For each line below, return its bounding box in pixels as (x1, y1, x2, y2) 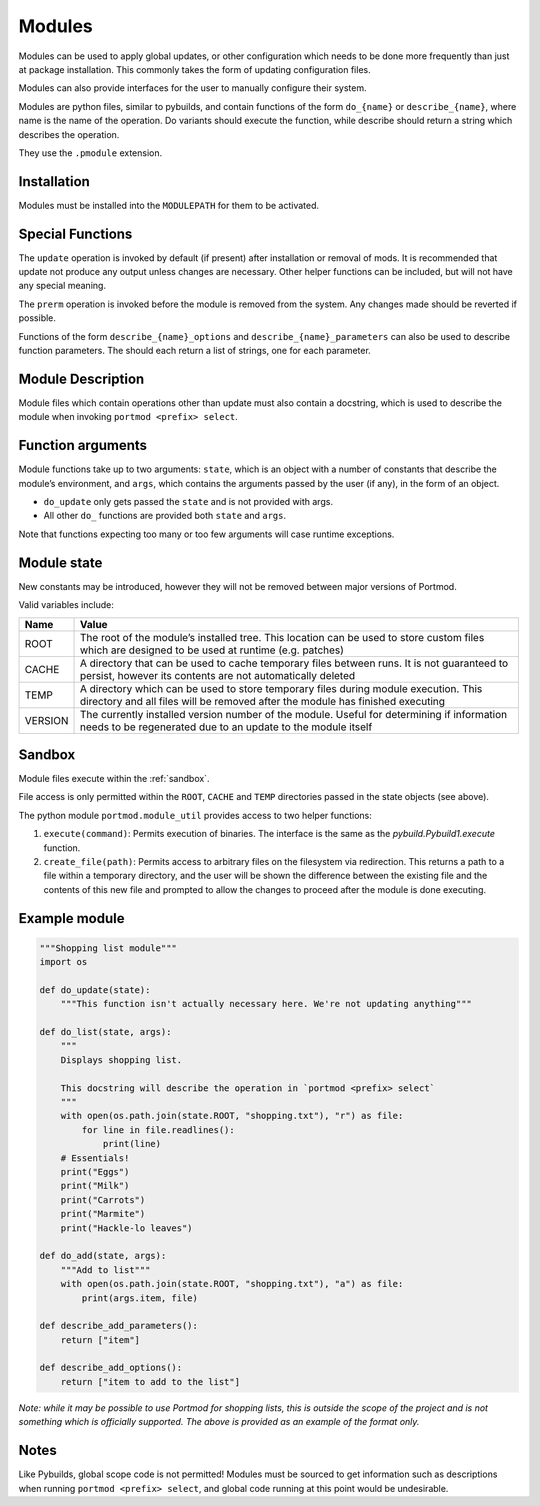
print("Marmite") (60, 1208, 146, 1220)
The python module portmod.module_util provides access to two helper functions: (18, 809, 372, 821)
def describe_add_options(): (39, 1362, 183, 1374)
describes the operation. (18, 128, 120, 140)
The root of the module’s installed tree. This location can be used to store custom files (80, 630, 485, 644)
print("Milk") (60, 1180, 130, 1192)
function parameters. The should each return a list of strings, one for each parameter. (18, 345, 372, 357)
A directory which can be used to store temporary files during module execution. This (80, 681, 483, 695)
